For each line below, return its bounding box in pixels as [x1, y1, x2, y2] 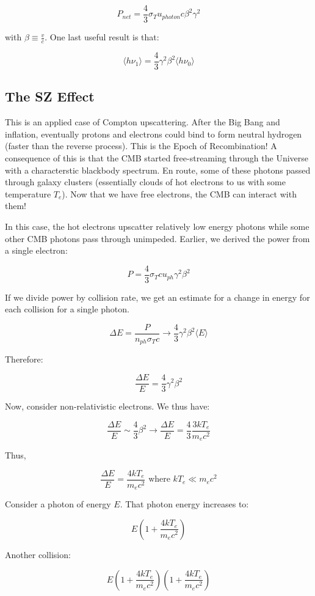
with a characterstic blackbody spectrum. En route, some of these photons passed [5, 163, 311, 176]
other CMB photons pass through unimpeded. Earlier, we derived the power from [5, 232, 310, 245]
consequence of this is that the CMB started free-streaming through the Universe [5, 151, 309, 164]
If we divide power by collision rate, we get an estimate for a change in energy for [5, 290, 310, 303]
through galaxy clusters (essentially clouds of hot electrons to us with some [5, 175, 286, 188]
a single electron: [5, 244, 68, 257]
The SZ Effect [5, 87, 95, 106]
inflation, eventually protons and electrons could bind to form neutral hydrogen [5, 127, 302, 140]
